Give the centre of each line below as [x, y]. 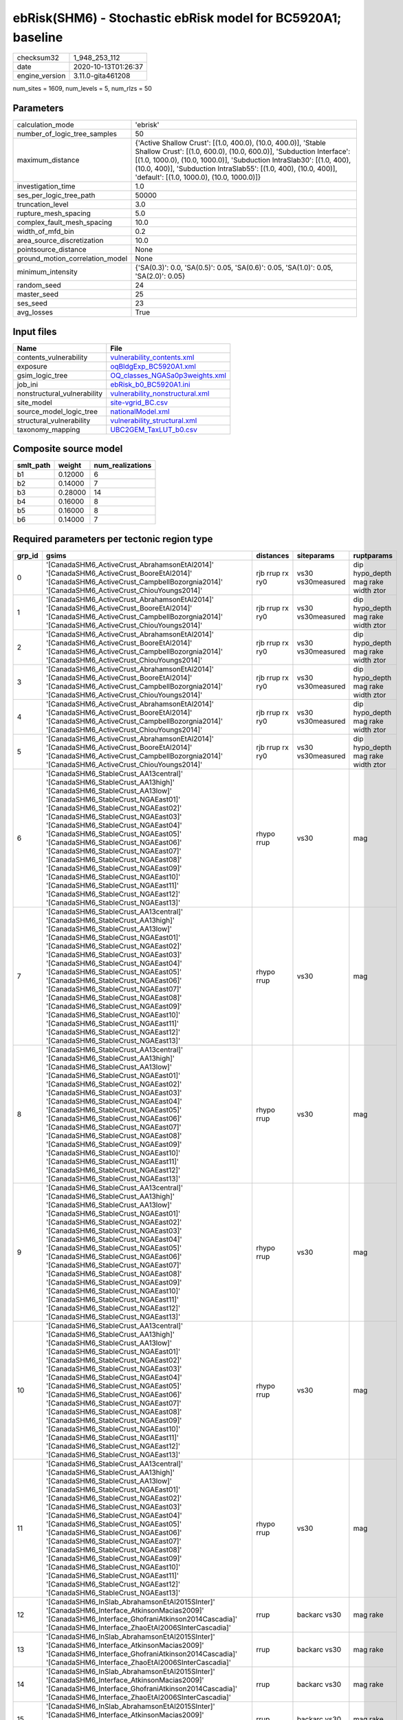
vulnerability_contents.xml [152, 357]
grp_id [28, 555]
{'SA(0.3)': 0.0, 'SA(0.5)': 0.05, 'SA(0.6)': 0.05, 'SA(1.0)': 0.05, [234, 268]
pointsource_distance [52, 250]
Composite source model [68, 449]
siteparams [316, 555]
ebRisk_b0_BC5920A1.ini [150, 384]
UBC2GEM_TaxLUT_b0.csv [154, 429]
